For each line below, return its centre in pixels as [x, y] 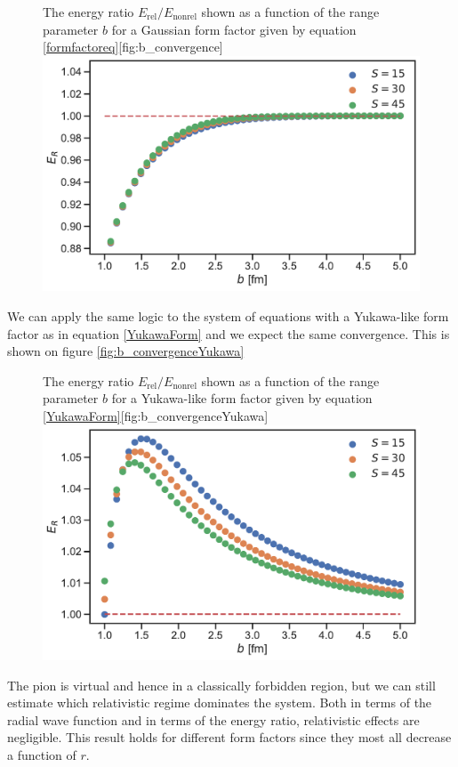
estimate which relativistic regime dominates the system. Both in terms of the [220, 702]
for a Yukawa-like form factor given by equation [242, 398]
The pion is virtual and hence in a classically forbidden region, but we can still [221, 685]
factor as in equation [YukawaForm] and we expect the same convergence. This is [229, 333]
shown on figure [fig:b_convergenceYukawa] [126, 351]
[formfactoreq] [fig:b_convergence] [133, 47]
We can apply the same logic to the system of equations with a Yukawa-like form [228, 315]
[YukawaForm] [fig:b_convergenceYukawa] [156, 415]
